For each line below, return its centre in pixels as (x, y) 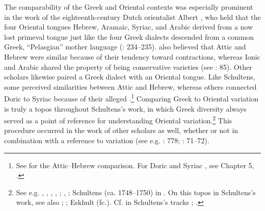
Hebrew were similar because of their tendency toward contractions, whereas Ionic (132, 56)
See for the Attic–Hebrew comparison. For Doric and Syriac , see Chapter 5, (135, 165)
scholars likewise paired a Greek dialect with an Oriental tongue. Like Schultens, (130, 77)
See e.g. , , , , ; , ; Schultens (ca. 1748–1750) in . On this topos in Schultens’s (136, 192)
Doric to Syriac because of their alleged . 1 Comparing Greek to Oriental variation (131, 98)
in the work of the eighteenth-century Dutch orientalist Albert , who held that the (132, 17)
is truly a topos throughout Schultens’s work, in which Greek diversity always (125, 108)
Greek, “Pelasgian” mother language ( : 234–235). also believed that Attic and (125, 47)
